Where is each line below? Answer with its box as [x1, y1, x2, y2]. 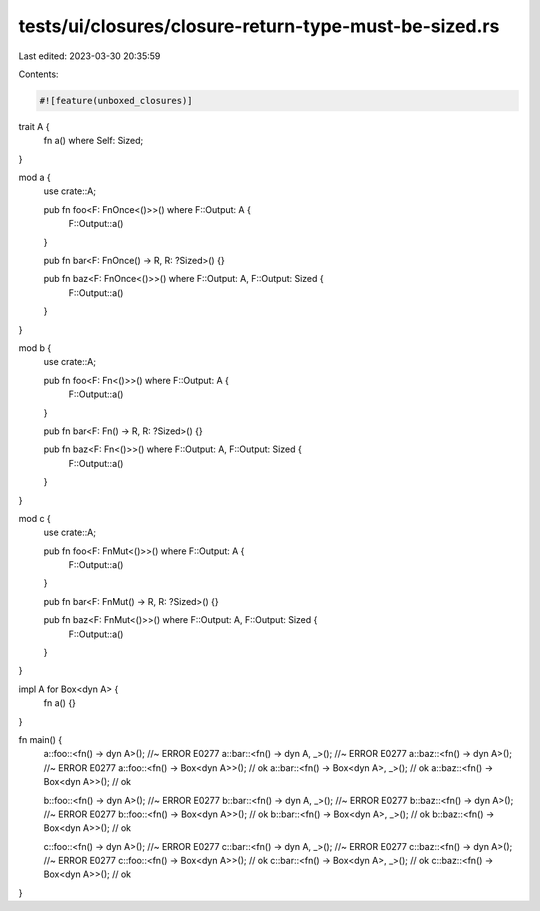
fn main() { [18, 733, 63, 745]
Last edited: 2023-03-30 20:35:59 [18, 50, 161, 62]
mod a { [18, 171, 51, 184]
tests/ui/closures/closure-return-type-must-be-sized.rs [18, 15, 500, 37]
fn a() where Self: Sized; [43, 135, 144, 147]
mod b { [18, 341, 52, 354]
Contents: [18, 68, 59, 80]
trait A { [18, 120, 50, 132]
